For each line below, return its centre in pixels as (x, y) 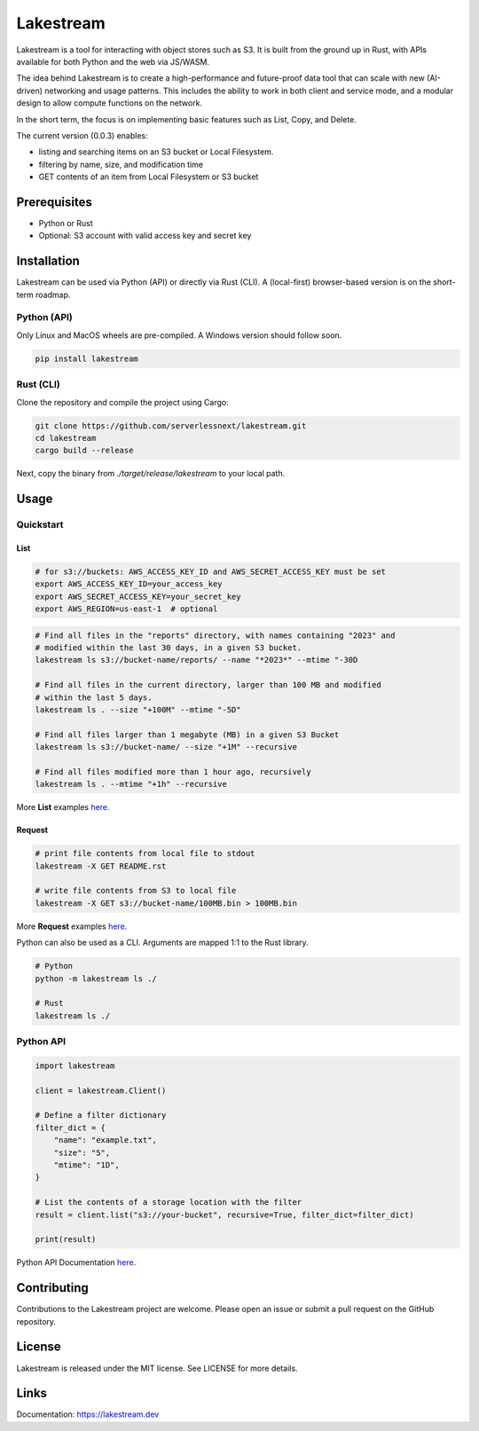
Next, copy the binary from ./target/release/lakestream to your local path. (151, 474)
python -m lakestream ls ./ (96, 979)
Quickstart (40, 525)
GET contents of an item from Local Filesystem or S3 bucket (149, 177)
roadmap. (53, 295)
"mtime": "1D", (86, 1165)
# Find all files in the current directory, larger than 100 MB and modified (208, 685)
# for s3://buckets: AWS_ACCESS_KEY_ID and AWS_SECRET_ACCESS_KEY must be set (210, 571)
